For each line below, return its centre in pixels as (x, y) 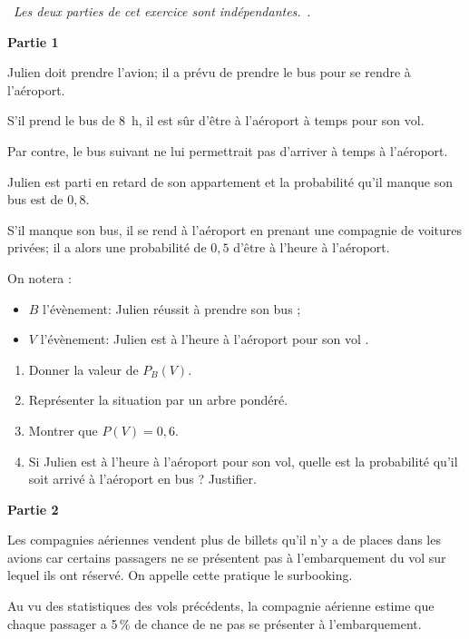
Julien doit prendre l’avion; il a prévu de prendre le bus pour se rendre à (209, 72)
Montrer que (63, 430)
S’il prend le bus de (61, 120)
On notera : (39, 277)
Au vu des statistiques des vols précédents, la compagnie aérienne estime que (221, 606)
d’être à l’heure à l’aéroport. (312, 247)
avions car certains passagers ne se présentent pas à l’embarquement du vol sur (227, 557)
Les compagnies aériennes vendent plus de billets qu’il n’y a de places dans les (224, 540)
